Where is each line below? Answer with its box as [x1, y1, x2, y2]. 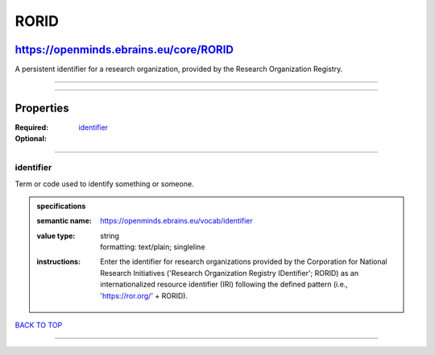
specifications [36, 201, 86, 211]
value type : [36, 231, 76, 240]
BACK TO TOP [14, 320, 63, 330]
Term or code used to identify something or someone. [14, 178, 194, 189]
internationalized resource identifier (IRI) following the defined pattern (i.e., [100, 279, 348, 290]
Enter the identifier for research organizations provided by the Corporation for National [100, 257, 387, 266]
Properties [14, 101, 69, 115]
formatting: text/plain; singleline [100, 242, 205, 252]
